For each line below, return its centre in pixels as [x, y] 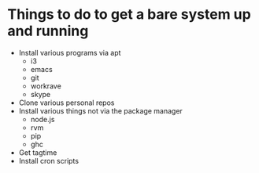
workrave [46, 86]
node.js [43, 119]
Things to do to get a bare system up [129, 14]
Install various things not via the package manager [100, 110]
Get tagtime [38, 152]
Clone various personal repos [67, 103]
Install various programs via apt [70, 52]
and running [48, 31]
